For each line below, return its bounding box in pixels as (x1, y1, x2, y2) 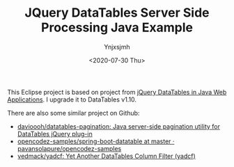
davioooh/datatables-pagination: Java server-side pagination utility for (17, 122, 221, 130)
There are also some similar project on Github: (7, 109, 140, 117)
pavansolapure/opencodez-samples (17, 144, 122, 152)
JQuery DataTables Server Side (24, 5, 210, 21)
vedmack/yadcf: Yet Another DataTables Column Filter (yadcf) (17, 152, 196, 160)
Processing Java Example (40, 19, 194, 35)
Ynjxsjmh (104, 42, 130, 51)
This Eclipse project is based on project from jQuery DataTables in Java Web (7, 88, 227, 96)
